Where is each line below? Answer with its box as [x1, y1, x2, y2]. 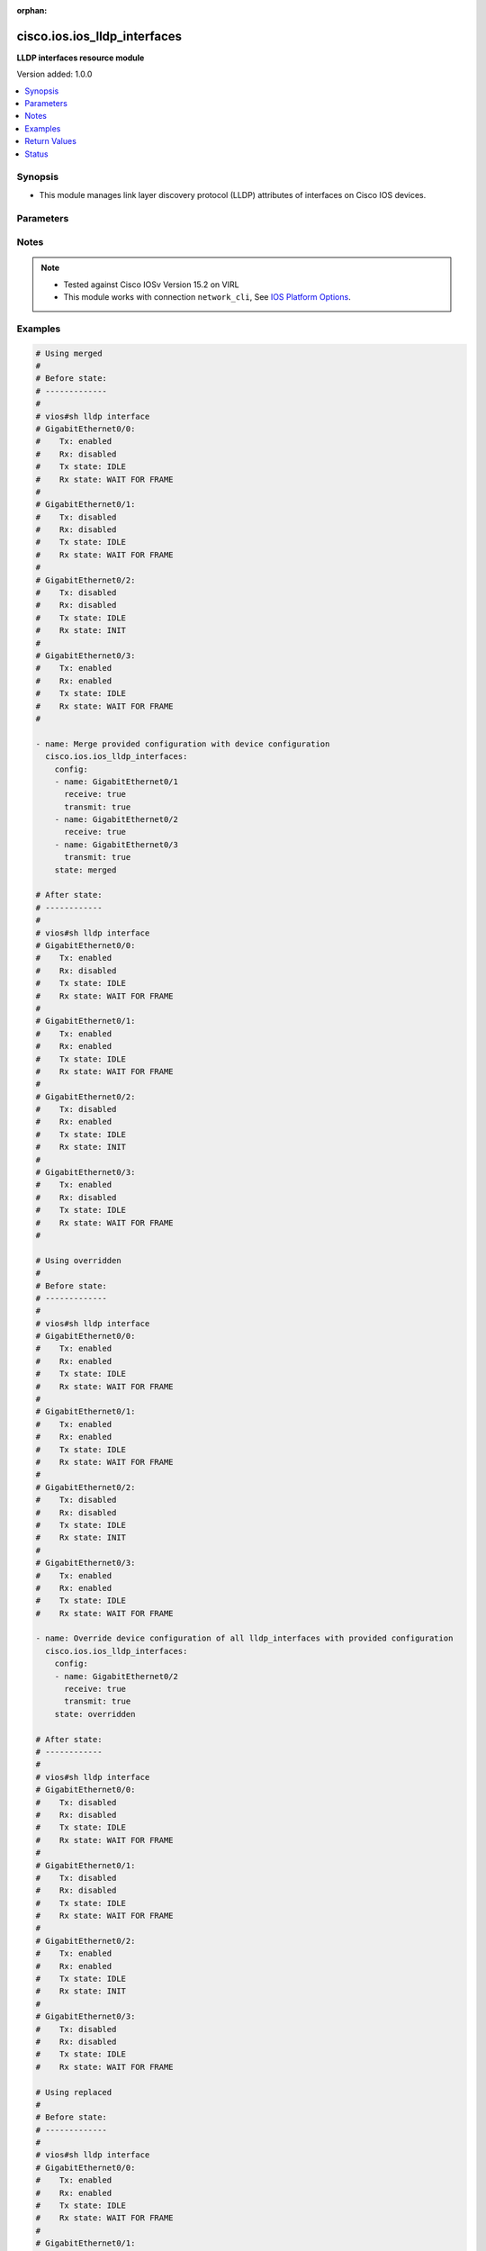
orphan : [16, 5, 48, 15]
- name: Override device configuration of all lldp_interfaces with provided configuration [35, 1633, 454, 1643]
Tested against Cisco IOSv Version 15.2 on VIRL [63, 279, 239, 290]
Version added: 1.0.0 [16, 68, 93, 80]
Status [24, 149, 49, 159]
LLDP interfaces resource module [16, 52, 145, 63]
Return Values [24, 136, 76, 147]
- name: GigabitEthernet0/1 [54, 776, 179, 787]
